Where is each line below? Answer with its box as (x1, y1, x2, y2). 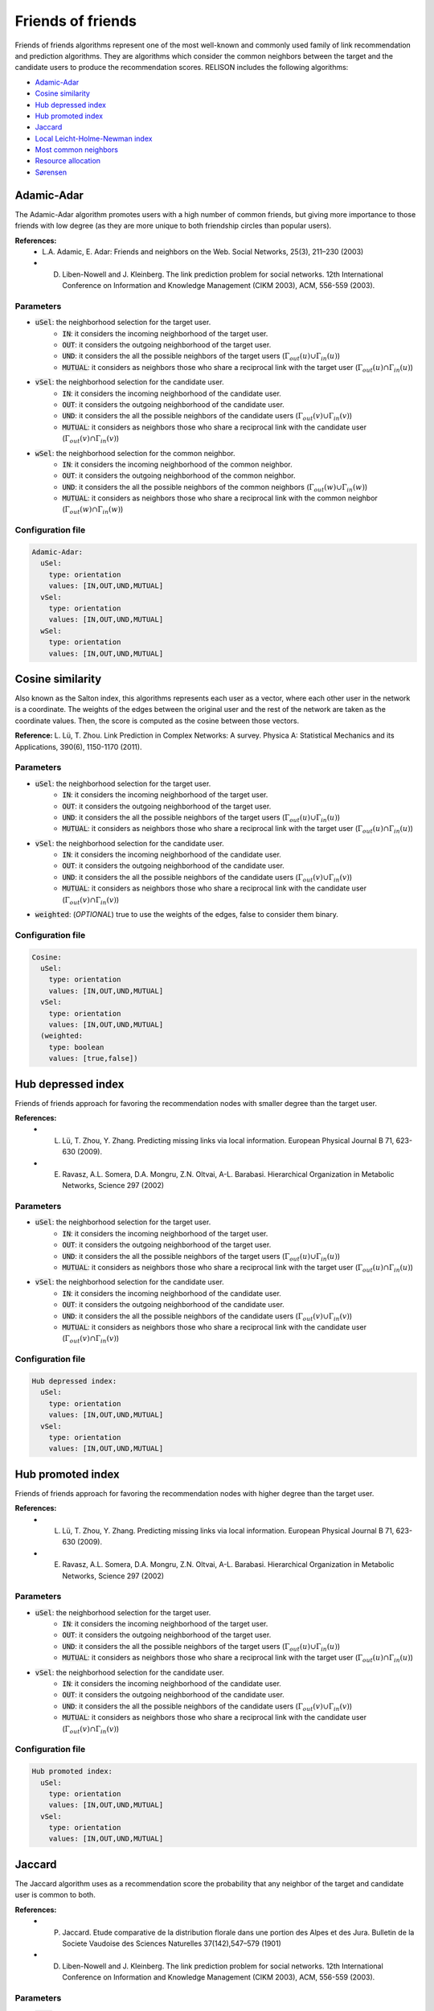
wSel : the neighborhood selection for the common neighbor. (35, 448, 235, 458)
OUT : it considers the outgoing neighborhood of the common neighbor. (62, 471, 296, 480)
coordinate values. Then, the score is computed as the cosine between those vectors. (14, 716, 300, 726)
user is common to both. (14, 1890, 96, 1900)
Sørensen (35, 167, 68, 177)
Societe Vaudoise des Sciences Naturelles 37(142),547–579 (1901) (62, 1939, 281, 1948)
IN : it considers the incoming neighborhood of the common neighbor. (62, 459, 293, 469)
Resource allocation (35, 156, 100, 166)
